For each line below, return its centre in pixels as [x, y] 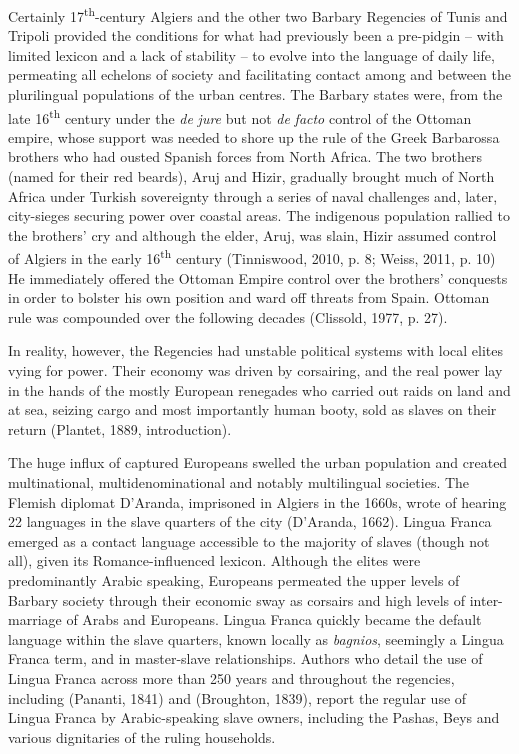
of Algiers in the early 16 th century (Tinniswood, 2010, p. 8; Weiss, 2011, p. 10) [252, 257]
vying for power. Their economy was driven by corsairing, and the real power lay [255, 370]
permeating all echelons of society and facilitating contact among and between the [260, 74]
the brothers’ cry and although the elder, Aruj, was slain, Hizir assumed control [252, 234]
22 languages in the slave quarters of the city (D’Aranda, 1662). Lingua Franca [250, 521]
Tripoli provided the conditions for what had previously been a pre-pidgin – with [256, 35]
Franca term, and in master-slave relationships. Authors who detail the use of [245, 658]
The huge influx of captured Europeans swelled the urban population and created [258, 462]
